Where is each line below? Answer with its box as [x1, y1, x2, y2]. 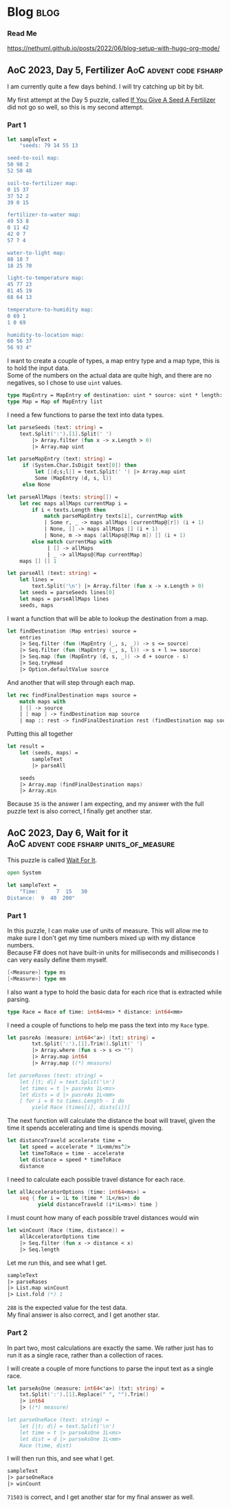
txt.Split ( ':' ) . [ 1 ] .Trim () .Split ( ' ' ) [32, 1040, 143, 1047]
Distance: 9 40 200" [7, 895, 76, 901]
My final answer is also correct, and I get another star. [7, 1311, 160, 1319]
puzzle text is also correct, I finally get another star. [7, 807, 153, 816]
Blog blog [7, 4, 60, 20]
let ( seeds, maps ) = [19, 750, 78, 756]
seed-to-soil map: [7, 155, 60, 162]
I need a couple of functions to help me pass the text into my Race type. [7, 1020, 210, 1029]
